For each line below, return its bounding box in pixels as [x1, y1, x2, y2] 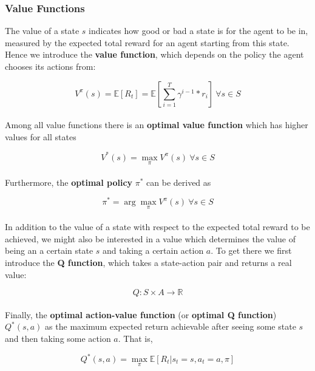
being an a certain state [5, 244, 93, 257]
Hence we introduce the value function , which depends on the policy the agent [5, 48, 304, 61]
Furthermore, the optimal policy [5, 175, 133, 188]
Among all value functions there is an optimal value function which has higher [5, 118, 308, 131]
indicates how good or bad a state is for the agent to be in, [89, 24, 308, 37]
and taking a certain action [103, 244, 204, 257]
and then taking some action [5, 332, 111, 344]
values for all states [5, 130, 76, 143]
